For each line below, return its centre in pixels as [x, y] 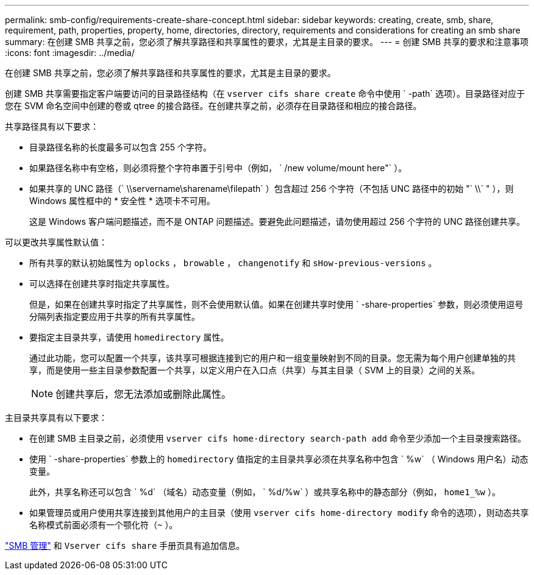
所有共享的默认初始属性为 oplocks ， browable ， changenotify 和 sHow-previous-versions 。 [233, 263]
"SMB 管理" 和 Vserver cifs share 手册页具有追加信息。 [125, 545]
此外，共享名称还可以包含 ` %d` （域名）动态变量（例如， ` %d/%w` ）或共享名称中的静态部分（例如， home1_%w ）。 [265, 492]
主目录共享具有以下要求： [56, 418]
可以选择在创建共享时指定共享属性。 [102, 284]
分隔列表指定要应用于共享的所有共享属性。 [115, 316]
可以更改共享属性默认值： [56, 242]
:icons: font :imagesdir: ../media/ [70, 53]
